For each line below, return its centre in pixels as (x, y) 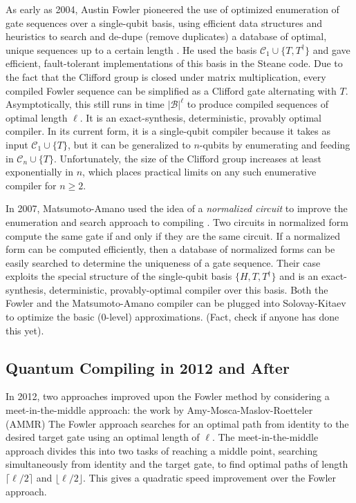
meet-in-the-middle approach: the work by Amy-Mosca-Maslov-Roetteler (159, 410)
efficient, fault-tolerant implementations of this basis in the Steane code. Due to (174, 63)
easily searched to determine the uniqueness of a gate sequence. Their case (163, 262)
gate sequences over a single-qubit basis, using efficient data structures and (164, 22)
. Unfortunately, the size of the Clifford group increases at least (187, 158)
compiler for (31, 185)
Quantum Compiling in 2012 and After (148, 367)
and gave (331, 49)
